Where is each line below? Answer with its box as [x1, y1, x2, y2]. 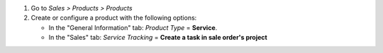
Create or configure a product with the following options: [30, 14, 197, 22]
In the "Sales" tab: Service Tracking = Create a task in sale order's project [48, 33, 267, 42]
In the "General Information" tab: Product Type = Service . [48, 23, 218, 31]
